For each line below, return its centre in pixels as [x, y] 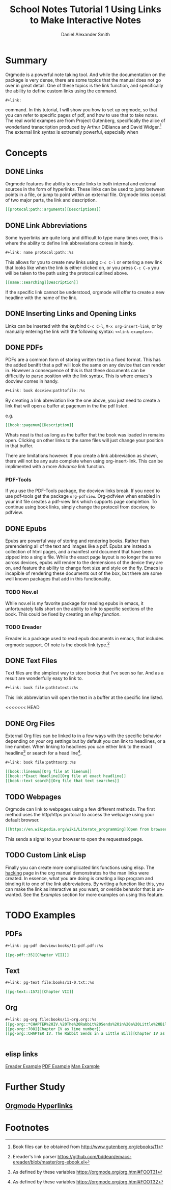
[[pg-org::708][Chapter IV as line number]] [53, 1029]
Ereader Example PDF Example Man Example [53, 1066]
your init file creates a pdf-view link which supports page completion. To [81, 502]
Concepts [26, 153]
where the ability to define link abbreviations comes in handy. [69, 243]
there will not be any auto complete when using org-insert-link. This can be [84, 461]
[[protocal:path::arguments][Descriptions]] [53, 210]
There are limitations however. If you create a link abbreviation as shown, [82, 456]
